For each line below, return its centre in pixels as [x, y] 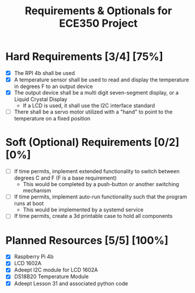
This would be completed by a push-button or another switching [101, 184]
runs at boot [29, 204]
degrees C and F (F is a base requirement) [65, 178]
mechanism [37, 191]
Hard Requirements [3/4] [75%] [84, 57]
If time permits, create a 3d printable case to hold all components [93, 216]
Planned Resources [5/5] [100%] [87, 240]
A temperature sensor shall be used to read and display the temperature [101, 80]
